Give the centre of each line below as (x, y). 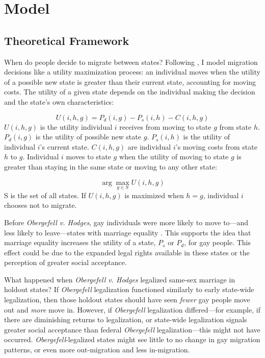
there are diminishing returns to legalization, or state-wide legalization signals (126, 319)
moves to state (88, 157)
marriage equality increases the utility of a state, (80, 242)
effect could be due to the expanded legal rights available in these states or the (127, 252)
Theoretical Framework (67, 40)
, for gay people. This (217, 242)
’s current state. (64, 146)
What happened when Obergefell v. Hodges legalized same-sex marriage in (120, 279)
